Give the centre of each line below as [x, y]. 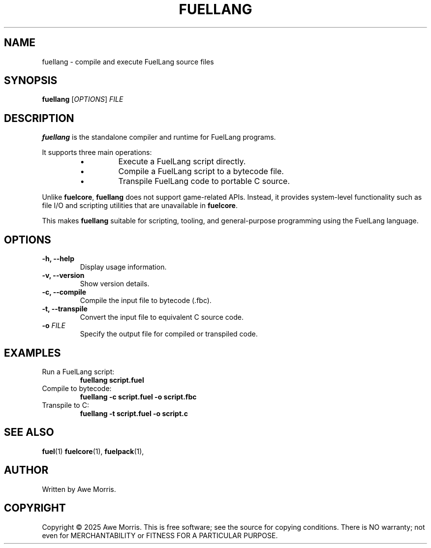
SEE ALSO [29, 432]
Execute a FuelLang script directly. [182, 162]
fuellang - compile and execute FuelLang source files [128, 61]
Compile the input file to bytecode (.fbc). [146, 301]
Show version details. [115, 284]
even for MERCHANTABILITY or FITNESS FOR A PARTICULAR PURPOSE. [160, 535]
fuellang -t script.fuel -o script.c [134, 413]
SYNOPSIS [31, 81]
